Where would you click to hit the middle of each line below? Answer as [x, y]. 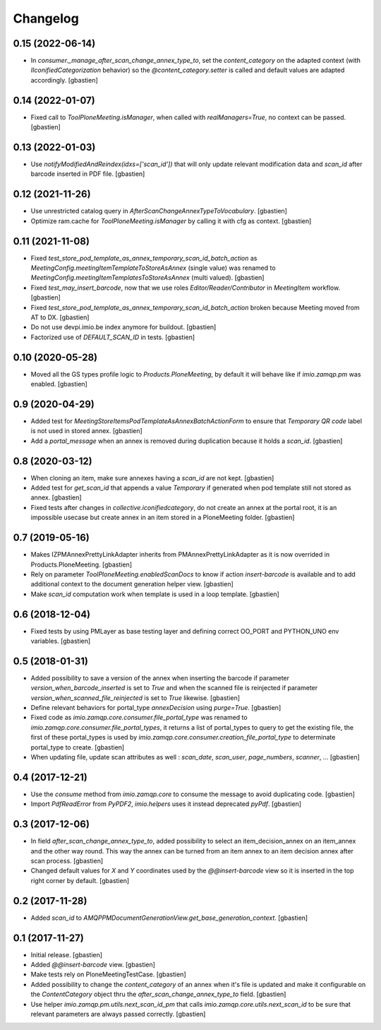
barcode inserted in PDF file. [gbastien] [88, 174]
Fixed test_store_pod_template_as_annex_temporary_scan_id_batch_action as [144, 258]
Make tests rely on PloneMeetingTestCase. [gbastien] [108, 974]
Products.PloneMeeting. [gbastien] [81, 564]
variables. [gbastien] [61, 641]
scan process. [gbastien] [67, 861]
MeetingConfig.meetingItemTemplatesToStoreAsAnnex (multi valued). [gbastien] [147, 278]
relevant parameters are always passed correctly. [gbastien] [118, 1014]
